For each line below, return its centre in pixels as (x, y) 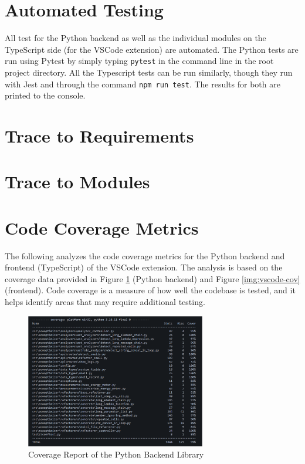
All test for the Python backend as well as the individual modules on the (135, 38)
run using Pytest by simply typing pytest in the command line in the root (139, 61)
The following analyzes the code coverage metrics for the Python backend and (145, 255)
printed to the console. (45, 95)
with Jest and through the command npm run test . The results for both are (143, 84)
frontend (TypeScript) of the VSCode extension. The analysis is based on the (144, 267)
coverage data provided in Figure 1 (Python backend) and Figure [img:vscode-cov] (152, 278)
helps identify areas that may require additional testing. (105, 302)
